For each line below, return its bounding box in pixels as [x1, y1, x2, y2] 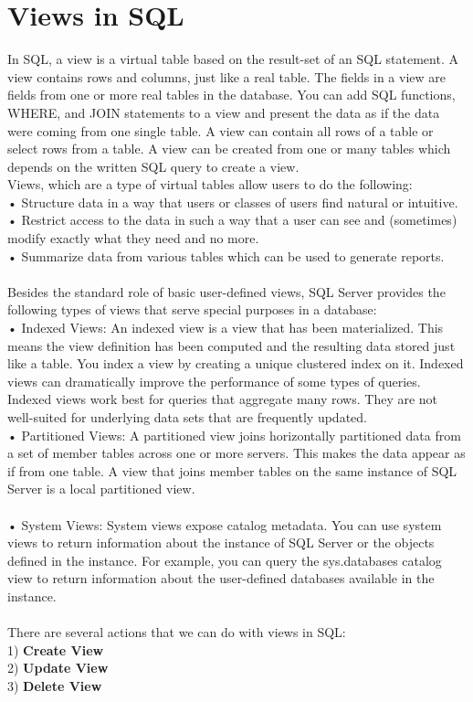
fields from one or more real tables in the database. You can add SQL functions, [7, 85, 456, 104]
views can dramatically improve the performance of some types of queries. [7, 371, 421, 390]
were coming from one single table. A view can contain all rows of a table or [7, 121, 434, 140]
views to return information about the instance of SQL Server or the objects [7, 533, 435, 552]
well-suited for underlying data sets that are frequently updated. [7, 408, 367, 426]
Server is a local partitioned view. [7, 479, 195, 498]
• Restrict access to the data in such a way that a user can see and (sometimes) [7, 210, 457, 229]
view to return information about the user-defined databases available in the [7, 569, 435, 588]
